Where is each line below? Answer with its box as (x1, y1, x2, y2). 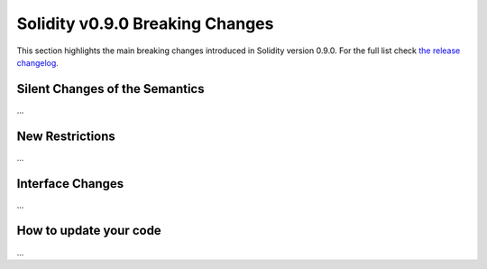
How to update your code (16, 223, 161, 238)
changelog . (16, 57, 59, 68)
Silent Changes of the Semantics (16, 81, 205, 97)
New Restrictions (16, 128, 116, 144)
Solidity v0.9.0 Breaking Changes (16, 14, 274, 33)
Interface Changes (16, 176, 124, 191)
